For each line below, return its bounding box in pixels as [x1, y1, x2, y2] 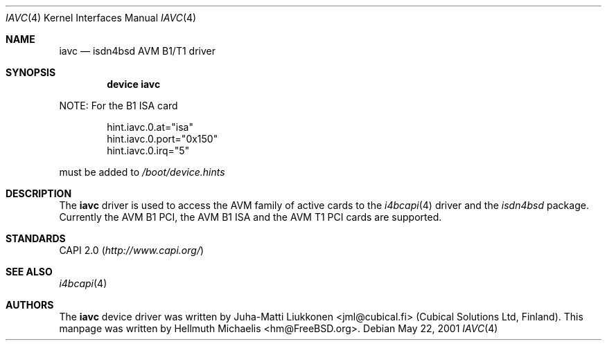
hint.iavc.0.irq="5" [107, 145, 190, 156]
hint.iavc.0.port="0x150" [107, 133, 218, 145]
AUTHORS [6, 299, 54, 311]
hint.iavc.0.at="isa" [107, 121, 193, 133]
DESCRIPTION [6, 188, 72, 199]
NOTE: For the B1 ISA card [59, 100, 178, 111]
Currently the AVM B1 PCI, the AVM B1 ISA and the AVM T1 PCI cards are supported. [59, 211, 442, 223]
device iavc [107, 78, 161, 90]
